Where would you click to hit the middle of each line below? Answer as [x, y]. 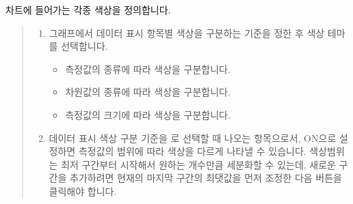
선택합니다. [84, 46]
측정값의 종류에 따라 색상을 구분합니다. [148, 69]
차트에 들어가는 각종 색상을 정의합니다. [88, 10]
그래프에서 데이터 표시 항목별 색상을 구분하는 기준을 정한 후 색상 [187, 32]
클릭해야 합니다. [83, 191]
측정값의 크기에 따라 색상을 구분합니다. [148, 114]
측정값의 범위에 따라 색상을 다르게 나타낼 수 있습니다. [192, 151]
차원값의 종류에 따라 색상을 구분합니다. [148, 92]
